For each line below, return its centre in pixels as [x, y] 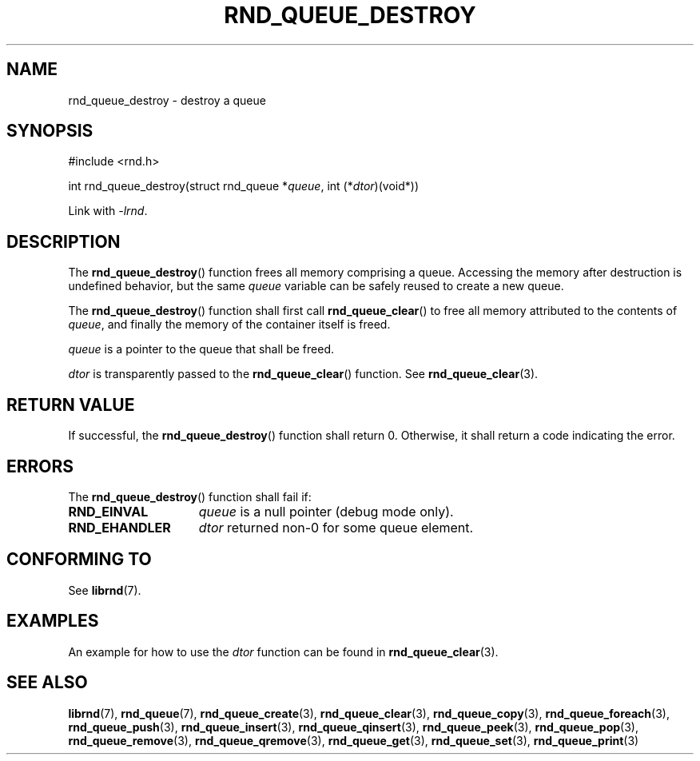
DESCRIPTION [64, 241]
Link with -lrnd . [108, 211]
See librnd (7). [105, 590]
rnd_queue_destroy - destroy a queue [167, 100]
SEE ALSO [47, 683]
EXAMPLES [53, 621]
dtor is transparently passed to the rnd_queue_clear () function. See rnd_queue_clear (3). [303, 374]
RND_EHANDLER [119, 527]
